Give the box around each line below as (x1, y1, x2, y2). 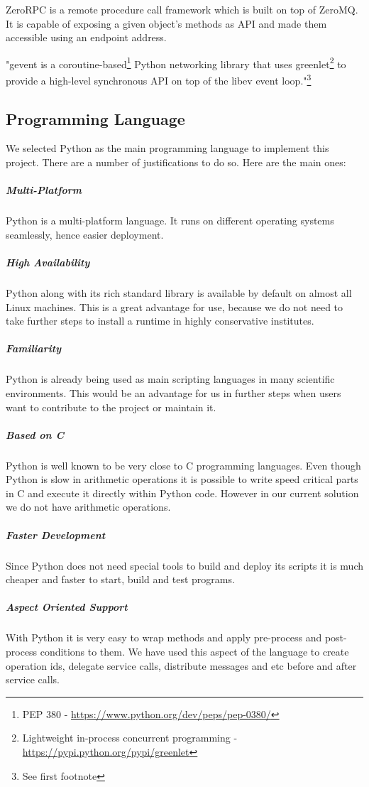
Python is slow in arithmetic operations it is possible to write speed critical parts (6, 472, 358, 487)
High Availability (6, 255, 90, 270)
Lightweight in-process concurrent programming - (22, 730, 238, 745)
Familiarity (6, 341, 62, 356)
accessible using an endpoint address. (6, 30, 167, 45)
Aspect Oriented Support (6, 599, 128, 614)
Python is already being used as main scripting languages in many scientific (6, 371, 335, 386)
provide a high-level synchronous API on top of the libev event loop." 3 (6, 71, 312, 87)
